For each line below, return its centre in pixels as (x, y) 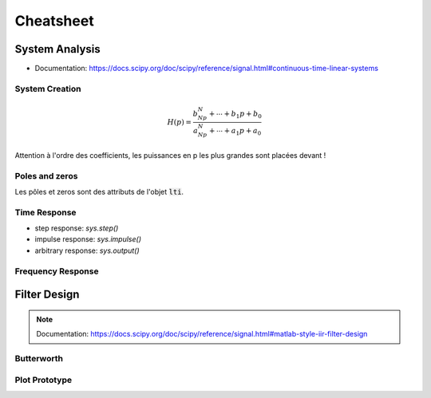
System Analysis (57, 49)
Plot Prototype (43, 380)
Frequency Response (57, 271)
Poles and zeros (46, 175)
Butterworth (39, 358)
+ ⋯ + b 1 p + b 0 (235, 114)
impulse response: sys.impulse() (88, 239)
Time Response (45, 212)
